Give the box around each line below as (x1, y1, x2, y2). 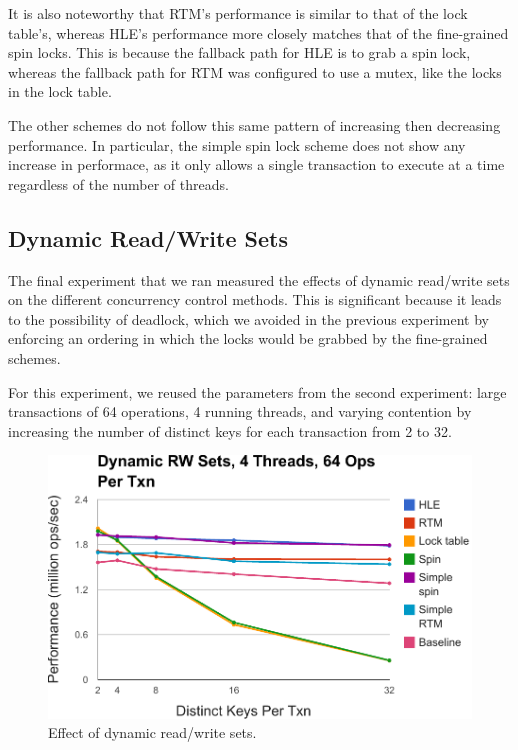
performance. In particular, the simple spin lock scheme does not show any (8, 134, 466, 155)
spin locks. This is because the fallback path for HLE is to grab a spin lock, (8, 42, 471, 63)
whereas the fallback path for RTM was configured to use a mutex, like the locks (8, 61, 502, 82)
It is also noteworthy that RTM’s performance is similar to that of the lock (8, 3, 468, 23)
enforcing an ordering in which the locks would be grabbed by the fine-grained (8, 328, 488, 349)
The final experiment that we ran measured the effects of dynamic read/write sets (8, 269, 510, 290)
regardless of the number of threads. (8, 173, 229, 194)
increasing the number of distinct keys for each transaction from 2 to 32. (8, 420, 452, 441)
